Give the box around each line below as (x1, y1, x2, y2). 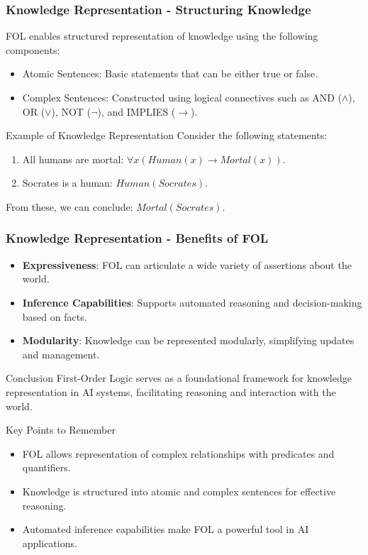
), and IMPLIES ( (97, 104, 176, 119)
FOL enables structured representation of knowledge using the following (6, 28, 318, 43)
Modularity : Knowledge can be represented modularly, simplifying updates (22, 333, 355, 348)
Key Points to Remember (6, 422, 116, 437)
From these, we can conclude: (6, 199, 133, 214)
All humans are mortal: (22, 151, 124, 166)
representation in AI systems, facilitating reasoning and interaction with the (6, 384, 336, 399)
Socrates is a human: (22, 175, 113, 190)
